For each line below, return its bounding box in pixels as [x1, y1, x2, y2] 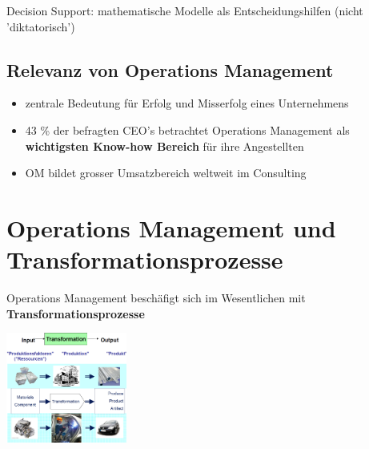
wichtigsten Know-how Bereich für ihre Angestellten [25, 137, 304, 154]
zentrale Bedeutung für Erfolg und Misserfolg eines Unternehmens [25, 95, 349, 111]
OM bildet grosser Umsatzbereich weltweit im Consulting [25, 164, 307, 181]
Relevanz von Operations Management [6, 57, 334, 82]
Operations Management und [6, 211, 336, 244]
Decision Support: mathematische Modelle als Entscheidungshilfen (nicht [6, 2, 363, 18]
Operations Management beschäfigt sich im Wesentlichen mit [6, 289, 306, 306]
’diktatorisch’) [6, 18, 75, 34]
